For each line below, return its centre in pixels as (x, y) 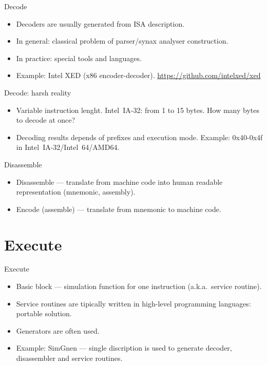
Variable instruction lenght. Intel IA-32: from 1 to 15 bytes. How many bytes (138, 110)
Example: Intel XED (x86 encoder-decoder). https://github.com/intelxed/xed (138, 75)
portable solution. (44, 313)
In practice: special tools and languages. (79, 58)
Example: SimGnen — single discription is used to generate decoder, (124, 348)
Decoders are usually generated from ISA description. (100, 23)
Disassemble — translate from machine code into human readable (119, 181)
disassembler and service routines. (69, 358)
